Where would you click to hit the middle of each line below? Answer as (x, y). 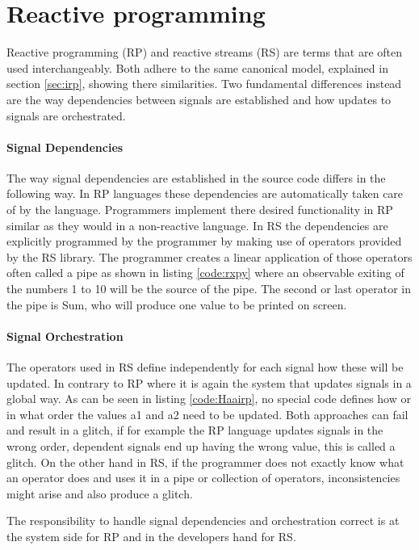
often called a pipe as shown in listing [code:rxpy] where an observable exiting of (205, 273)
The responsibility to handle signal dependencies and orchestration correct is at (203, 521)
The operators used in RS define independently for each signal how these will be (205, 367)
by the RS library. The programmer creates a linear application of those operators (209, 256)
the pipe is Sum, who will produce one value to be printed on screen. (177, 304)
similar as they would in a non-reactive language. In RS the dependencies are (197, 225)
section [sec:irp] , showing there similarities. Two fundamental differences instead (204, 84)
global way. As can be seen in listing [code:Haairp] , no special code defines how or (209, 399)
